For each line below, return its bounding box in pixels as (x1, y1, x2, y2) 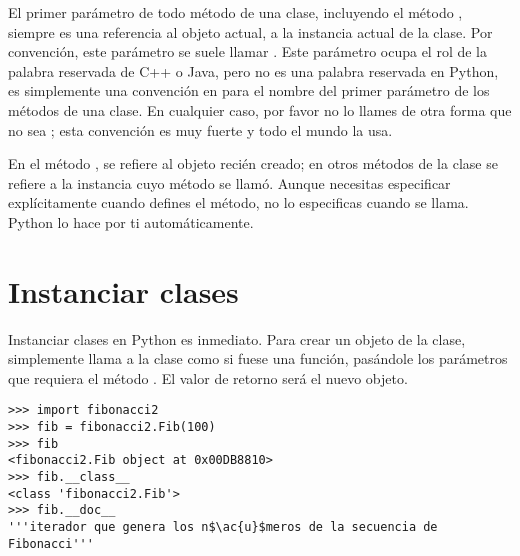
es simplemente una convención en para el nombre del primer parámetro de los (8, 80, 490, 101)
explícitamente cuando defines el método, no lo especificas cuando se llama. (8, 192, 469, 213)
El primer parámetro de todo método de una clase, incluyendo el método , (8, 2, 463, 22)
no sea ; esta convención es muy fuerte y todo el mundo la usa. (8, 119, 393, 140)
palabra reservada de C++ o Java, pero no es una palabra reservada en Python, (8, 60, 499, 81)
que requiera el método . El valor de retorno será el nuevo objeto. (8, 367, 408, 388)
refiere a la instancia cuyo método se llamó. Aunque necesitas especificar (8, 172, 451, 193)
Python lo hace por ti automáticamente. (8, 211, 254, 232)
